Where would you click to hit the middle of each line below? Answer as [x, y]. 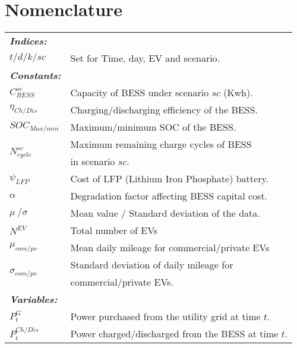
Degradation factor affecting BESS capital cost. [169, 196]
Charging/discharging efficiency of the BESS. [164, 110]
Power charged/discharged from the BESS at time [174, 334]
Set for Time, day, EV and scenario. [145, 58]
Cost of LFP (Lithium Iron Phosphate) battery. [169, 179]
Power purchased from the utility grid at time [165, 317]
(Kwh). [238, 93]
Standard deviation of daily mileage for [152, 265]
